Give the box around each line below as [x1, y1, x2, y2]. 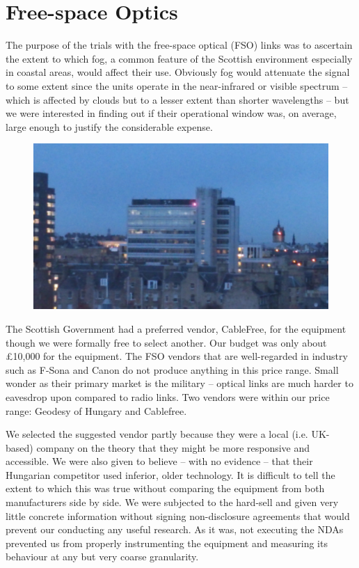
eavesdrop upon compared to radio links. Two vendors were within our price [6, 389, 330, 404]
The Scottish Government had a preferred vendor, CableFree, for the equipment [6, 321, 346, 336]
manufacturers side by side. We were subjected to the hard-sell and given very [6, 495, 339, 510]
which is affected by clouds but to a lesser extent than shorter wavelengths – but [6, 92, 349, 106]
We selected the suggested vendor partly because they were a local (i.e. [6, 427, 308, 441]
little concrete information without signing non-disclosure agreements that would [6, 508, 350, 523]
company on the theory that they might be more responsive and [36, 440, 310, 455]
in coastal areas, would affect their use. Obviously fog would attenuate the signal [6, 65, 350, 79]
